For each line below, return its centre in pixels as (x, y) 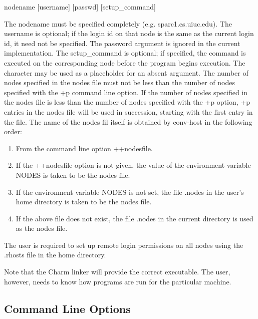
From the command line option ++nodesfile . (84, 148)
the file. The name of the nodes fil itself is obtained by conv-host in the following (128, 121)
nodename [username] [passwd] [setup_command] (80, 7)
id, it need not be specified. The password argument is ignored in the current (122, 43)
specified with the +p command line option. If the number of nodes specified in (126, 92)
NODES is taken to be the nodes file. (73, 175)
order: (13, 131)
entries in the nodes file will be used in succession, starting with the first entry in (128, 111)
